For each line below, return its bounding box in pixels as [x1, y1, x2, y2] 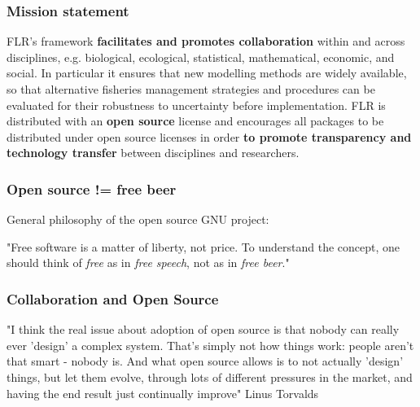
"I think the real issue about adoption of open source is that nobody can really [7, 321, 400, 338]
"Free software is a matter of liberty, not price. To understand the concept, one [7, 238, 400, 255]
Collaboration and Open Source [7, 288, 219, 309]
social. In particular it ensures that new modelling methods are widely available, [7, 64, 407, 81]
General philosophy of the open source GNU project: [7, 211, 269, 228]
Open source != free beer [7, 178, 177, 199]
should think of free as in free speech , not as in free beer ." [7, 254, 290, 271]
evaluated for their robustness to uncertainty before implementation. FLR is [7, 96, 386, 113]
